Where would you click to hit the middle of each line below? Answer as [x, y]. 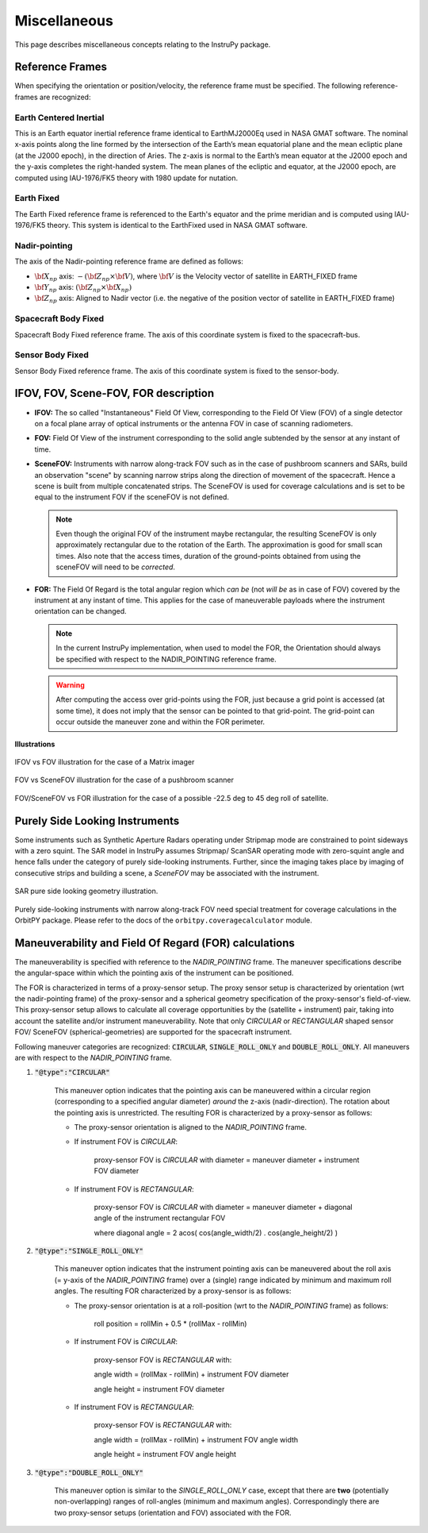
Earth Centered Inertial [59, 117]
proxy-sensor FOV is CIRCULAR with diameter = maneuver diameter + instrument [227, 1160]
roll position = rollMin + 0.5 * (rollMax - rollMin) [170, 1324]
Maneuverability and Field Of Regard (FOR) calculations [155, 943]
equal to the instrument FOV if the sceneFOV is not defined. [132, 497]
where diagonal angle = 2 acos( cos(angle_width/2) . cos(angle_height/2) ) [216, 1233]
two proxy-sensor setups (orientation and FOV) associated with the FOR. [173, 1512]
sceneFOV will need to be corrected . [116, 567]
